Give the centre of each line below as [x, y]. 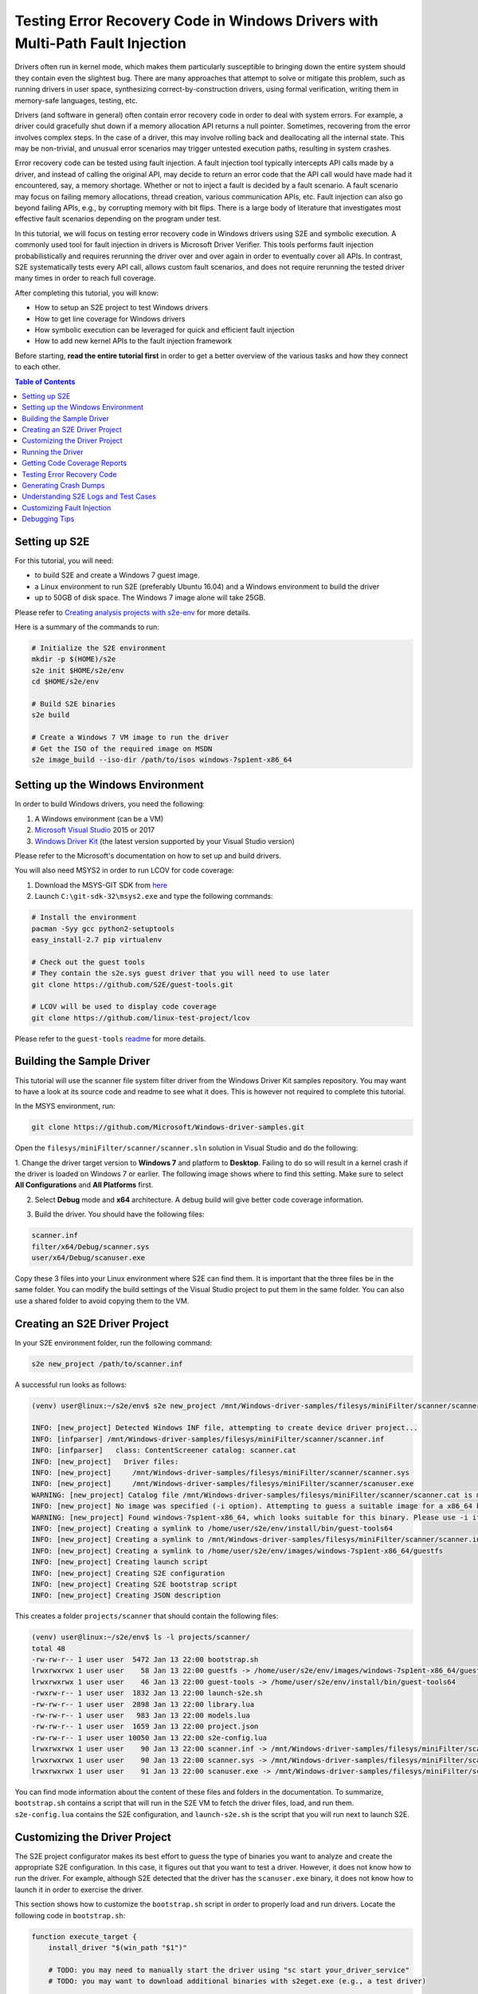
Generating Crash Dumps [63, 486]
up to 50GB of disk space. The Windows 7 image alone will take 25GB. [150, 597]
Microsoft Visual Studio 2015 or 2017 [95, 830]
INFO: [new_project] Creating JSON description [126, 1596]
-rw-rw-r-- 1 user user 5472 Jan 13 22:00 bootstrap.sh [145, 1660]
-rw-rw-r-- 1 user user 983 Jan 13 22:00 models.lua [141, 1715]
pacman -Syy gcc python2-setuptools [103, 928]
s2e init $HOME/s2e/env [78, 670]
